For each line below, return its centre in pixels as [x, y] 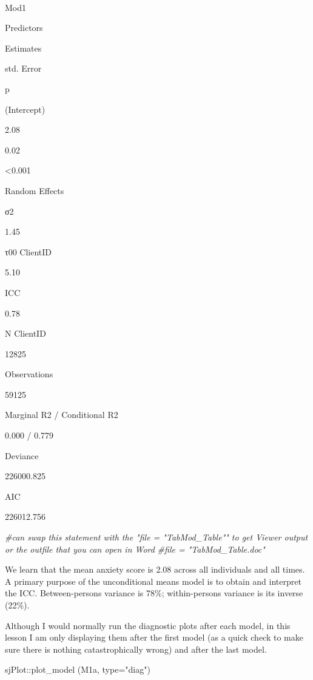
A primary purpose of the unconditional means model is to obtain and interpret [153, 581]
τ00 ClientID [28, 251]
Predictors [24, 28]
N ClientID [25, 333]
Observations [29, 374]
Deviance [22, 455]
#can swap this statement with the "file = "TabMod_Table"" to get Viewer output [156, 537]
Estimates [23, 48]
